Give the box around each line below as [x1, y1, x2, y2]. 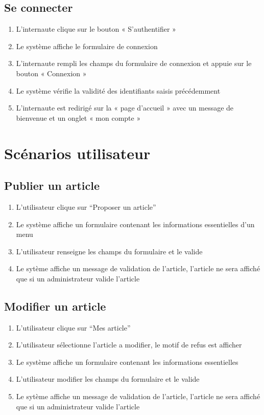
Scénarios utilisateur [4, 142, 151, 163]
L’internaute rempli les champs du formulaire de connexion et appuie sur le [16, 58, 252, 69]
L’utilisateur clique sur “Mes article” [16, 322, 131, 333]
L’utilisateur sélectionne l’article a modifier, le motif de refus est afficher [16, 339, 242, 350]
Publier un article [4, 178, 100, 193]
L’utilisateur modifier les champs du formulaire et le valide [16, 374, 200, 384]
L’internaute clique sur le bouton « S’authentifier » [16, 24, 176, 34]
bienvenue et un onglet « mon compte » [16, 112, 141, 123]
